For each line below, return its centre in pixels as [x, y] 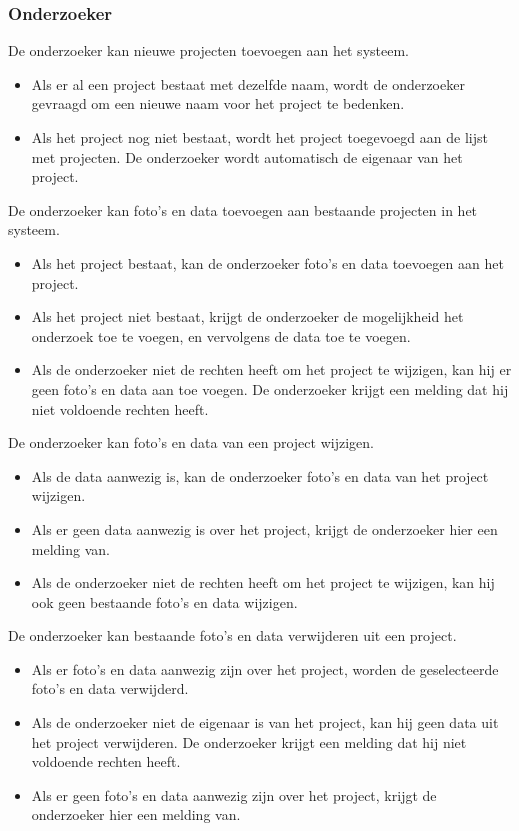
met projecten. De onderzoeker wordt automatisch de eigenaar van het [247, 156]
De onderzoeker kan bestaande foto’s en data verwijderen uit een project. [232, 635]
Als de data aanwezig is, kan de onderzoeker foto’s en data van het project [260, 475]
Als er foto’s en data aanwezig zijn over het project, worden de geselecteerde [265, 668]
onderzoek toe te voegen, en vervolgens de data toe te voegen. [221, 335]
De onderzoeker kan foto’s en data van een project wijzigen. [191, 442]
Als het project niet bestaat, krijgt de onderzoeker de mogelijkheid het [247, 316]
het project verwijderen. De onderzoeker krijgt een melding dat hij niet [249, 741]
